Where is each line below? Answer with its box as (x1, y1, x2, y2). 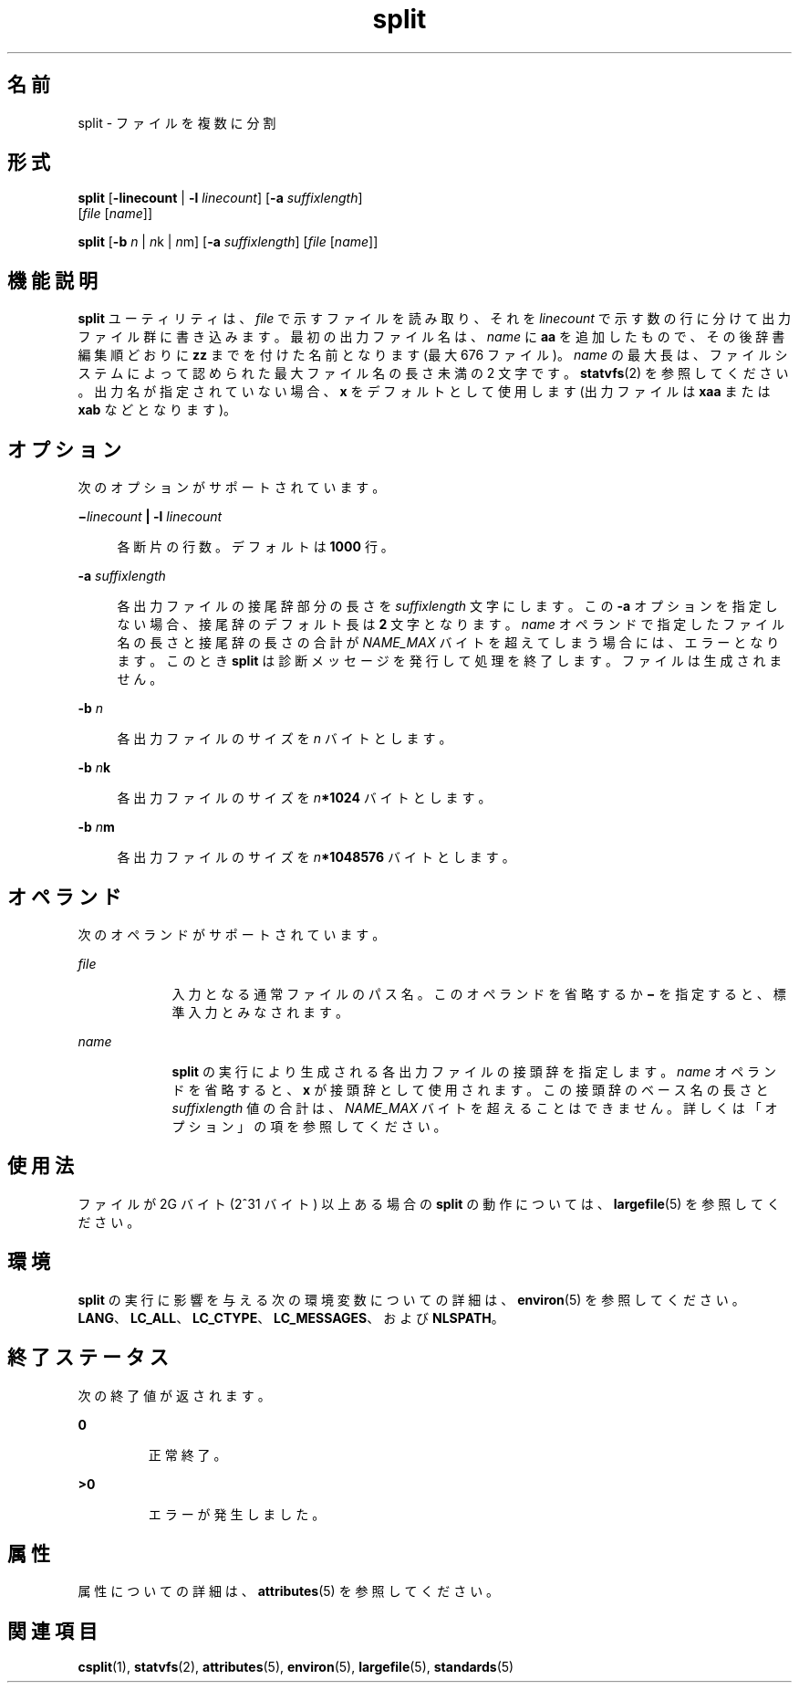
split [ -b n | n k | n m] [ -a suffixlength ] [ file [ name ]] (78, 234, 379, 250)
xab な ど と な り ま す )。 (78, 402, 237, 418)
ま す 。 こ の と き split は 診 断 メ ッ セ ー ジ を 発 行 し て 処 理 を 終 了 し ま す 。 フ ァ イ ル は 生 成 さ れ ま (117, 653, 783, 669)
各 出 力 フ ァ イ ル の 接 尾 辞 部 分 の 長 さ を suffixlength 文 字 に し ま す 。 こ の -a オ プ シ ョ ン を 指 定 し (117, 598, 778, 614)
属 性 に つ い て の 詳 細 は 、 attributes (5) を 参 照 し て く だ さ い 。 (78, 1583, 500, 1600)
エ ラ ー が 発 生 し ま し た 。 (148, 1506, 326, 1522)
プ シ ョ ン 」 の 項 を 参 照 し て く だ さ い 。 (171, 1118, 447, 1134)
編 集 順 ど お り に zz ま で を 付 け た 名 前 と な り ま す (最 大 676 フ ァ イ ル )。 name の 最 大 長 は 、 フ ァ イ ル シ (78, 347, 788, 363)
